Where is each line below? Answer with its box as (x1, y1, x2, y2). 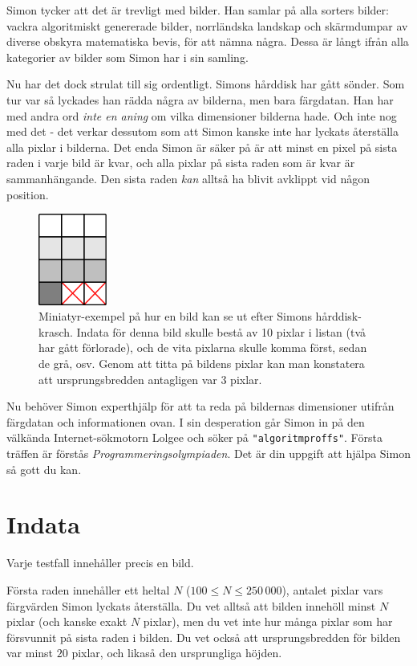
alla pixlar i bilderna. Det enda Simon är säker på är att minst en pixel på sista (6, 138, 398, 155)
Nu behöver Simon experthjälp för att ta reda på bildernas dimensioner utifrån (6, 398, 395, 415)
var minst (6, 644, 54, 661)
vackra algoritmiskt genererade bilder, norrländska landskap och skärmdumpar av (6, 17, 408, 34)
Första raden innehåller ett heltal (6, 581, 170, 598)
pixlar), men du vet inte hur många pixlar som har (143, 613, 393, 630)
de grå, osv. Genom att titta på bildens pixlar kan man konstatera (38, 355, 365, 372)
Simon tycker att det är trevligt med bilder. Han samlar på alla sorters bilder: (6, 2, 389, 18)
